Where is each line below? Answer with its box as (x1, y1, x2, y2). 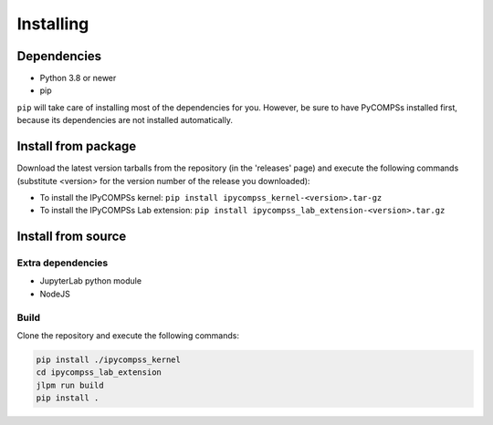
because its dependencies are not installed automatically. (16, 115, 233, 126)
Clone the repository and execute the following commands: (16, 330, 239, 341)
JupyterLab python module (39, 275, 142, 286)
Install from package (16, 139, 137, 154)
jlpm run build (36, 379, 104, 390)
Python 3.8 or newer (39, 73, 117, 84)
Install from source (16, 229, 127, 244)
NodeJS (39, 288, 70, 299)
